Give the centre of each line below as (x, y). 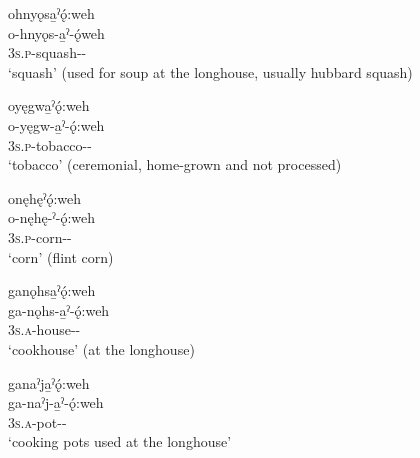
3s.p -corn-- (40, 236)
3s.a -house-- (44, 329)
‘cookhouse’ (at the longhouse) (101, 348)
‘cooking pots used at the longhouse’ (120, 441)
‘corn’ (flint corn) (61, 256)
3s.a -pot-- (37, 421)
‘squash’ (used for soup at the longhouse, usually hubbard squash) (210, 71)
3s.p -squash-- (47, 52)
